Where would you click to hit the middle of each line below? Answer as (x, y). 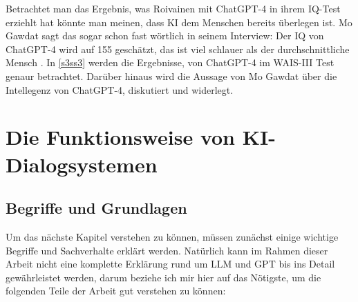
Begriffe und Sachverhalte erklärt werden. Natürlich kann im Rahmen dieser (167, 250)
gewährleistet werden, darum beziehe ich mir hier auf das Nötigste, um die (163, 277)
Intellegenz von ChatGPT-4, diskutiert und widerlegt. (120, 89)
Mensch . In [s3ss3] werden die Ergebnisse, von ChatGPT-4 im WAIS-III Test (170, 62)
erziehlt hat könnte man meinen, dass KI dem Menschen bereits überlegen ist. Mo (179, 22)
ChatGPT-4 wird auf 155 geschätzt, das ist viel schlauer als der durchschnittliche (178, 49)
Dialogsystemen (82, 164)
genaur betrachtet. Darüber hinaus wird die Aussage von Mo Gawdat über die (171, 75)
